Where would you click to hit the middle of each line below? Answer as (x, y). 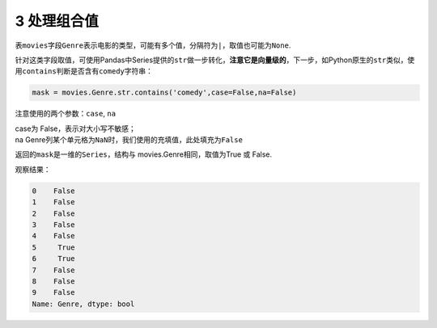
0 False (53, 191)
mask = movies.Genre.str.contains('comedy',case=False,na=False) (164, 93)
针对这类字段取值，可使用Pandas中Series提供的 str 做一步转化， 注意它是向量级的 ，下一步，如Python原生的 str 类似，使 (215, 60)
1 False (53, 202)
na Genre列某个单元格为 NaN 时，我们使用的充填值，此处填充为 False (129, 140)
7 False (53, 270)
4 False (53, 236)
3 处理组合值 (57, 21)
